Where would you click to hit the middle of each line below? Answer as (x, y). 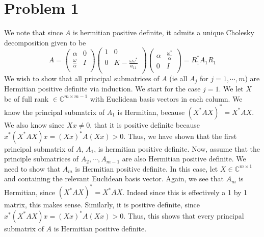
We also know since (34, 124)
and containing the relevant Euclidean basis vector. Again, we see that (114, 179)
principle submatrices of (42, 159)
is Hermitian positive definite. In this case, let (147, 168)
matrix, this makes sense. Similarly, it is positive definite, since (102, 205)
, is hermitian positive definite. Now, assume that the (177, 148)
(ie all (178, 78)
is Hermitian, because (151, 112)
